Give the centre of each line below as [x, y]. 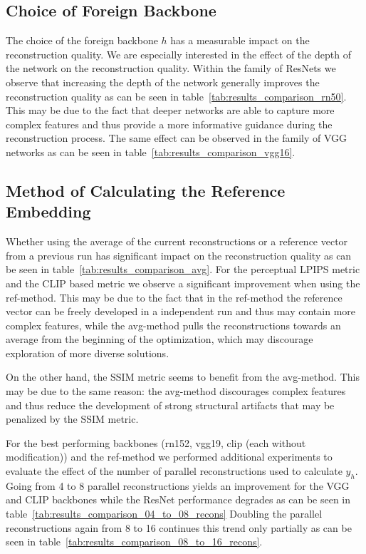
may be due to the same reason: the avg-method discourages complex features [176, 391]
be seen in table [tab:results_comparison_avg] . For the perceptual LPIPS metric [183, 269]
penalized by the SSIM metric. [72, 419]
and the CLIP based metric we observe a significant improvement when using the [183, 283]
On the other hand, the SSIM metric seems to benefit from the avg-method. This [183, 377]
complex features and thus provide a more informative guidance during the [169, 124]
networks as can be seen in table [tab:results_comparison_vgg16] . [151, 152]
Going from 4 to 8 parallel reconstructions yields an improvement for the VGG [178, 485]
